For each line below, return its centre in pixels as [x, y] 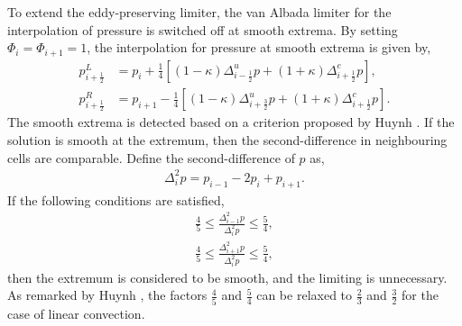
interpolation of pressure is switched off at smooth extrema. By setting [203, 29]
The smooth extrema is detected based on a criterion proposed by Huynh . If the [231, 122]
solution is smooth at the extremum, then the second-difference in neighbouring [227, 140]
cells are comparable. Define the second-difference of [151, 157]
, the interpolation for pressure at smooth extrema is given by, [259, 47]
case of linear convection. [76, 313]
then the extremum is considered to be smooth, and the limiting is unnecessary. [227, 277]
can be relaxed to [305, 295]
